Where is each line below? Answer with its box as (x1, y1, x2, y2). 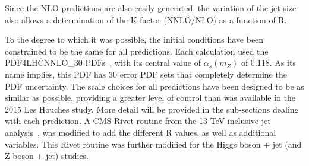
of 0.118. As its (241, 56, 296, 69)
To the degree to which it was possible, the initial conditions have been (5, 33, 264, 46)
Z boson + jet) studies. (5, 149, 89, 162)
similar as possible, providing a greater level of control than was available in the (5, 91, 296, 104)
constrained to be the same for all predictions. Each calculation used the (5, 44, 269, 57)
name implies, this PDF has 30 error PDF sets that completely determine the (5, 68, 287, 80)
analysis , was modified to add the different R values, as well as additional (5, 126, 276, 138)
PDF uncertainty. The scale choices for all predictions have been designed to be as (5, 79, 304, 92)
